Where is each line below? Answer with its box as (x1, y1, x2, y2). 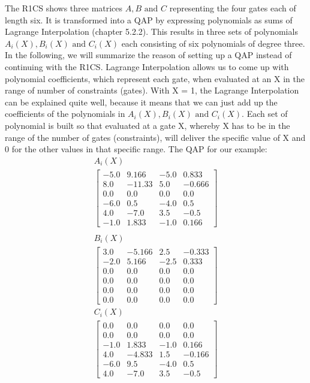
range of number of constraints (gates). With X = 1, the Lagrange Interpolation (5, 84, 299, 96)
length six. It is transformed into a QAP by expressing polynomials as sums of (5, 13, 293, 26)
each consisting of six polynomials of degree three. (121, 37, 305, 49)
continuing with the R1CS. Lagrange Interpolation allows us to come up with (5, 60, 289, 73)
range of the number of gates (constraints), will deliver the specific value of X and (5, 131, 306, 143)
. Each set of (242, 107, 288, 120)
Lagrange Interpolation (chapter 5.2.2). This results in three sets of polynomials (5, 25, 298, 38)
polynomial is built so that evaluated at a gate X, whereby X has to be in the (5, 119, 290, 131)
